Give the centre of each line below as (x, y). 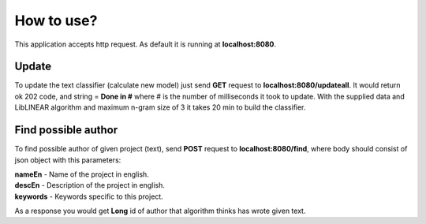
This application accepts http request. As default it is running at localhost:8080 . (145, 44)
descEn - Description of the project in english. (90, 185)
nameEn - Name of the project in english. (82, 174)
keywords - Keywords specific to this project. (89, 196)
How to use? (56, 21)
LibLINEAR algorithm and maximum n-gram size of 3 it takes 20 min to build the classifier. (160, 107)
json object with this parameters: (68, 160)
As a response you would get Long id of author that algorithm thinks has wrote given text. (160, 211)
